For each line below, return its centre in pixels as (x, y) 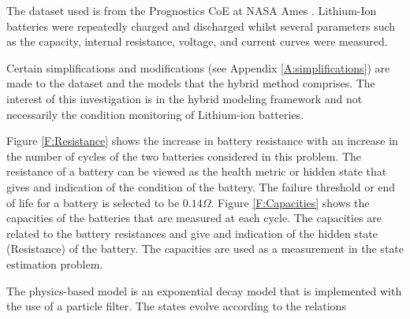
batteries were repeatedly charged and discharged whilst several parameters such (201, 26)
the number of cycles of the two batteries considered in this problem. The (184, 156)
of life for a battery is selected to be (93, 202)
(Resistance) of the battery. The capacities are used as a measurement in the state (205, 249)
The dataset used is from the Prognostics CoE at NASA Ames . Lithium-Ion (192, 10)
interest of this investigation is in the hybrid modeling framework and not (184, 98)
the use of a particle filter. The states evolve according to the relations (176, 306)
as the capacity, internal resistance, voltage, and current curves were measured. (197, 41)
